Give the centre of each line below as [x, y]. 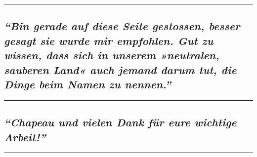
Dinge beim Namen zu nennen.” [87, 84]
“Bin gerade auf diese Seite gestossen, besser [122, 26]
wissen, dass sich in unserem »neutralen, [112, 55]
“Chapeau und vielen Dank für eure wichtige [120, 122]
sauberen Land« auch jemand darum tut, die [120, 69]
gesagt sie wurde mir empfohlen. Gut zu [109, 40]
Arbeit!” [25, 137]
